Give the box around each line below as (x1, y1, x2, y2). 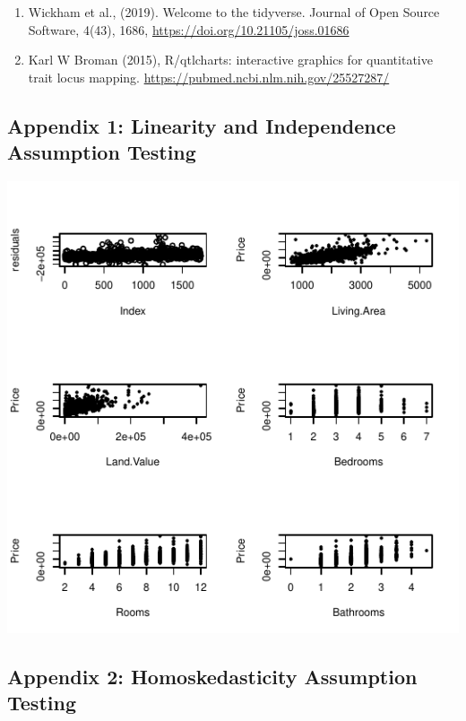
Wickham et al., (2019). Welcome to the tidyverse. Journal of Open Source (28, 3, 440, 21)
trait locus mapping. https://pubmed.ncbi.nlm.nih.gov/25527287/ (28, 67, 390, 86)
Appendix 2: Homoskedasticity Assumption (7, 662, 418, 690)
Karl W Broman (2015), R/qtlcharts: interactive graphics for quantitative (28, 50, 433, 69)
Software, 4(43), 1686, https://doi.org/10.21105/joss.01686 (28, 20, 349, 39)
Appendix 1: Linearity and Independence (7, 111, 396, 139)
